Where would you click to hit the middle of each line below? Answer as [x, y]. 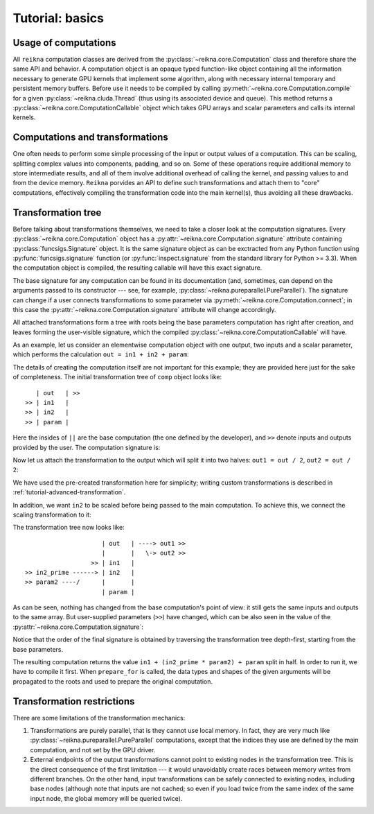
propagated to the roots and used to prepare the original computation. [113, 681]
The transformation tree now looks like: [69, 528]
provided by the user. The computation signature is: [87, 447]
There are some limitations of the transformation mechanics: [99, 718]
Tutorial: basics [58, 18]
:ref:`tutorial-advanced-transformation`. [69, 492]
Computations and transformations [91, 138]
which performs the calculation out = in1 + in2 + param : [101, 354]
